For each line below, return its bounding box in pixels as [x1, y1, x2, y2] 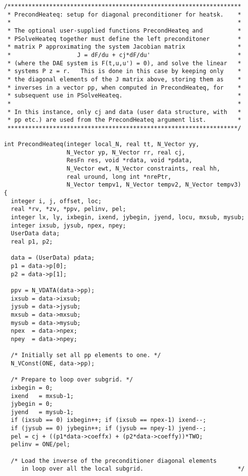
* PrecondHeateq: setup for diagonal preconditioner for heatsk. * [7, 11, 241, 18]
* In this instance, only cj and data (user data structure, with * [7, 108, 241, 115]
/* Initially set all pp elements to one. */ [11, 352, 161, 359]
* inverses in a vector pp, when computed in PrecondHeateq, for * [7, 84, 241, 91]
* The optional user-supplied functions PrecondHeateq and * [7, 27, 241, 34]
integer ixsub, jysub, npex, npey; [11, 222, 126, 229]
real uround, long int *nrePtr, [66, 173, 172, 180]
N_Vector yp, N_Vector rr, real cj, [66, 149, 186, 156]
